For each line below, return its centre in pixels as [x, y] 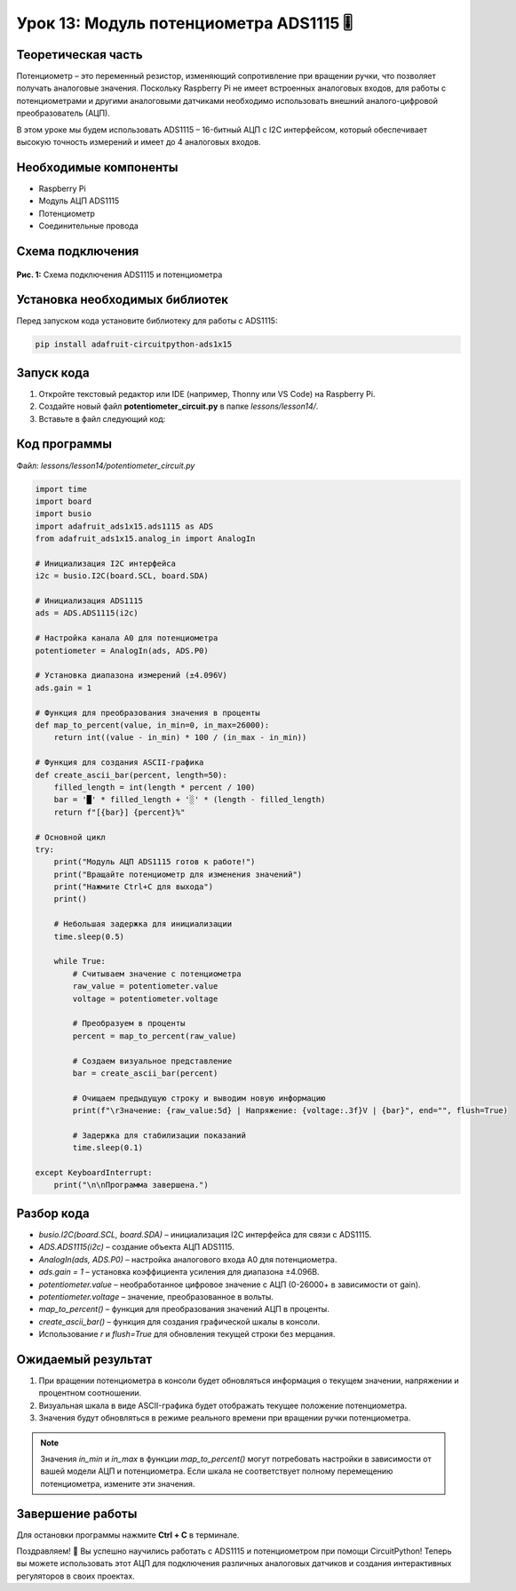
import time [61, 489]
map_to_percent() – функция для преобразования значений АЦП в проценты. [184, 1309]
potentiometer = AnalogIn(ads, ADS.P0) [122, 650]
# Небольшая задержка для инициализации [143, 924]
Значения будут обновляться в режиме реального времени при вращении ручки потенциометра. [225, 1418]
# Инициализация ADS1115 [89, 601]
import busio [64, 514]
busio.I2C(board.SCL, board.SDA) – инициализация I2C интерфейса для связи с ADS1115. [205, 1234]
